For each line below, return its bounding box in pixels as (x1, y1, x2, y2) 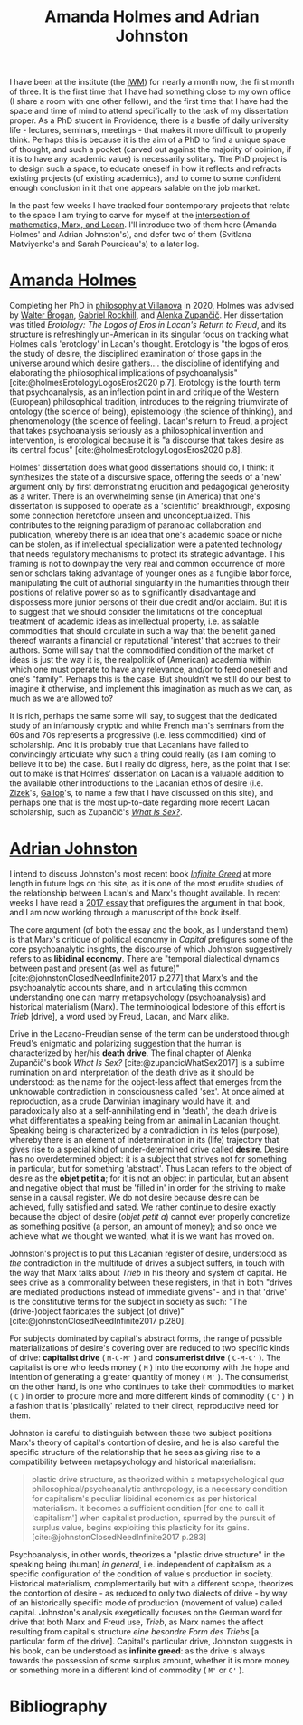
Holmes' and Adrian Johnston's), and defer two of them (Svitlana (9, 229, 251, 240)
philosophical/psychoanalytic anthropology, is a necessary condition (31, 1483, 288, 1495)
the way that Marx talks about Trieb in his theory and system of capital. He (9, 1268, 288, 1279)
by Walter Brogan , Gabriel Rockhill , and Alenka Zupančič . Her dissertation (9, 310, 284, 321)
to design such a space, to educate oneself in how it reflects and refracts (9, 163, 282, 174)
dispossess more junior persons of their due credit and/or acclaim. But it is (9, 597, 288, 608)
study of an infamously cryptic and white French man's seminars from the (9, 720, 285, 731)
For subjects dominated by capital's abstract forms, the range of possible (9, 1333, 283, 1344)
